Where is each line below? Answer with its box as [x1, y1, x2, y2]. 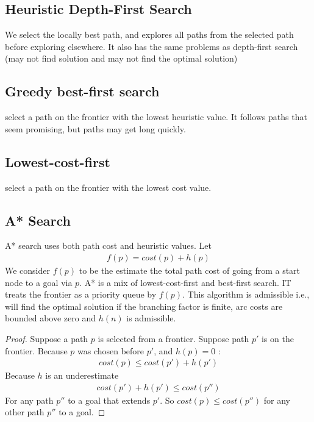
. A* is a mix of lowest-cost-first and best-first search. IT [79, 276, 291, 288]
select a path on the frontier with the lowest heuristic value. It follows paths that [5, 110, 307, 123]
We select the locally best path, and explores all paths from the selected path [5, 28, 294, 41]
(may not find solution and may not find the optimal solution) [5, 52, 238, 65]
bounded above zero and [5, 312, 96, 324]
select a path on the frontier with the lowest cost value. [5, 181, 212, 193]
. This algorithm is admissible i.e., [182, 288, 310, 301]
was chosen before [77, 344, 145, 357]
